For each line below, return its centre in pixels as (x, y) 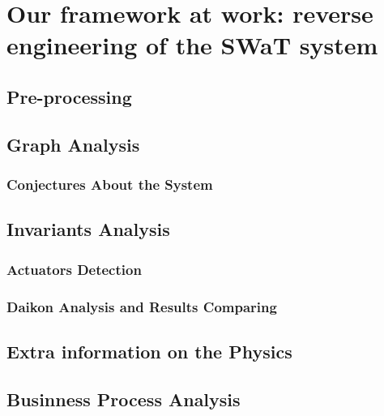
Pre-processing (69, 96)
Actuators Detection (74, 269)
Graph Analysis (73, 144)
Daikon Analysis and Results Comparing (142, 306)
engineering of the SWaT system (192, 45)
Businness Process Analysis (124, 399)
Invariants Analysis (88, 229)
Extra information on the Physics (149, 351)
